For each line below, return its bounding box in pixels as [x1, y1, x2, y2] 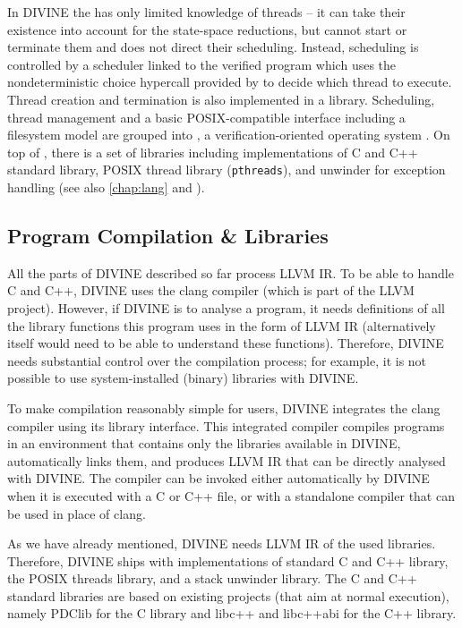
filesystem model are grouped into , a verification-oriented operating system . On [7, 125, 450, 144]
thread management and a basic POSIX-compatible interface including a [7, 107, 406, 126]
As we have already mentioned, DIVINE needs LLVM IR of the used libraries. [7, 534, 436, 553]
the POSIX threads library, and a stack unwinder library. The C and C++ [7, 569, 417, 588]
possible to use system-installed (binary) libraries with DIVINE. [7, 369, 359, 387]
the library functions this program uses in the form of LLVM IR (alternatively [7, 316, 436, 335]
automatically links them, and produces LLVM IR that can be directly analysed [7, 451, 446, 470]
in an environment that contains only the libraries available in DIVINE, [7, 434, 401, 453]
